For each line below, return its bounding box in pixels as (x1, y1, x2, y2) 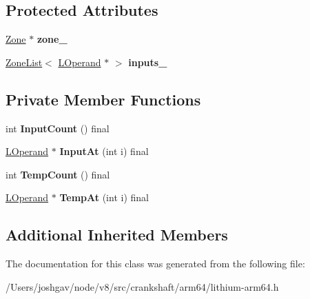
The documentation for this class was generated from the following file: (6, 256, 305, 271)
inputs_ (128, 54, 167, 69)
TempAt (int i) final (59, 190, 149, 205)
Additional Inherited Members (6, 224, 228, 245)
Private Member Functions (6, 88, 201, 110)
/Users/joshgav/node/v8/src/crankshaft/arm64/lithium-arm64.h (6, 279, 279, 293)
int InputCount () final (6, 121, 110, 135)
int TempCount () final (6, 167, 110, 181)
